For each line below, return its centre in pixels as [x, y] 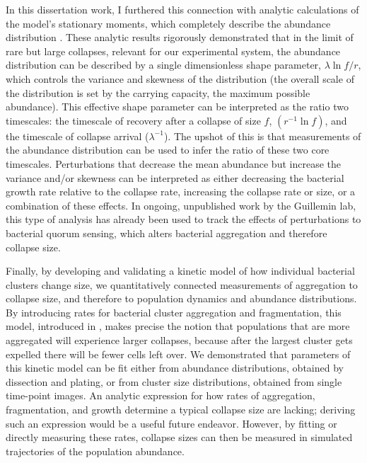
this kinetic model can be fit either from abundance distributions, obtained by [175, 368]
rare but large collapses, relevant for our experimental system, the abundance [173, 51]
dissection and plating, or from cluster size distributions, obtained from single [174, 381]
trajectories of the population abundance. [95, 451]
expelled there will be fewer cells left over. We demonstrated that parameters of [178, 354]
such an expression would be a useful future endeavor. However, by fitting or [171, 423]
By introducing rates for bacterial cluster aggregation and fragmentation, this [174, 312]
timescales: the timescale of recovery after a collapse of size [133, 120]
